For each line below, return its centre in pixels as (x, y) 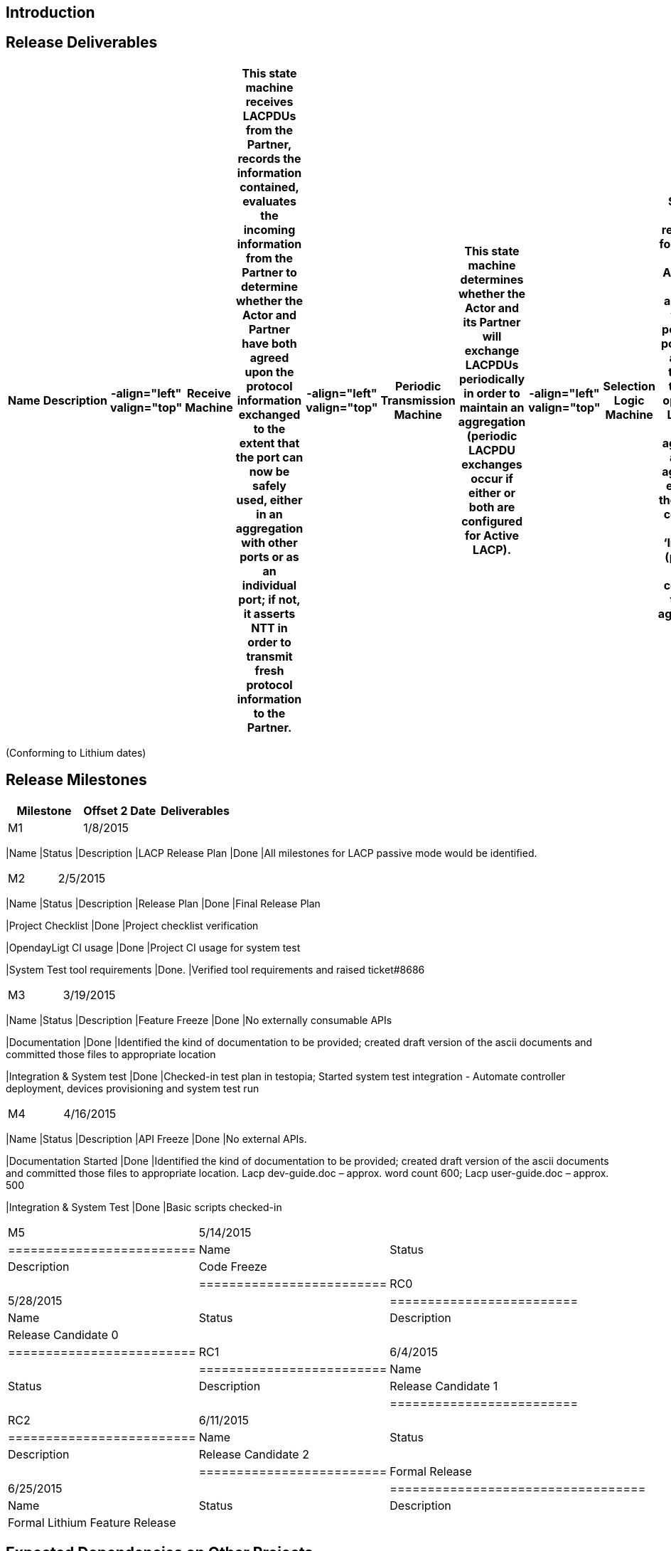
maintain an (492, 407)
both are (492, 507)
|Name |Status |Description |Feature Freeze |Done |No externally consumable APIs (199, 1020)
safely (269, 485)
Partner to (269, 272)
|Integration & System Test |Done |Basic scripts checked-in (144, 1207)
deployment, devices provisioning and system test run (133, 1088)
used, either (269, 500)
